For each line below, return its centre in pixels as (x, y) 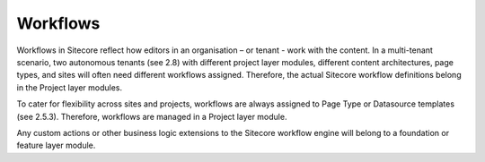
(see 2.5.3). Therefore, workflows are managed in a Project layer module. (152, 116)
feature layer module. (56, 145)
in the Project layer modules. (70, 87)
